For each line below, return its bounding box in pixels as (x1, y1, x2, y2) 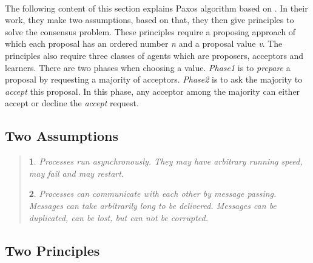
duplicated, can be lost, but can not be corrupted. (29, 211, 209, 224)
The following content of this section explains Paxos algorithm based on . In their (5, 1, 308, 14)
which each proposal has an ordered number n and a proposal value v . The (5, 37, 283, 50)
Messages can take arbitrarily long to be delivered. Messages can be (29, 199, 277, 211)
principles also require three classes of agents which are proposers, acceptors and (5, 49, 304, 61)
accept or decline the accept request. (5, 97, 139, 109)
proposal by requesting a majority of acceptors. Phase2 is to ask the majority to (5, 73, 303, 86)
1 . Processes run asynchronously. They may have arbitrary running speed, (29, 155, 303, 168)
